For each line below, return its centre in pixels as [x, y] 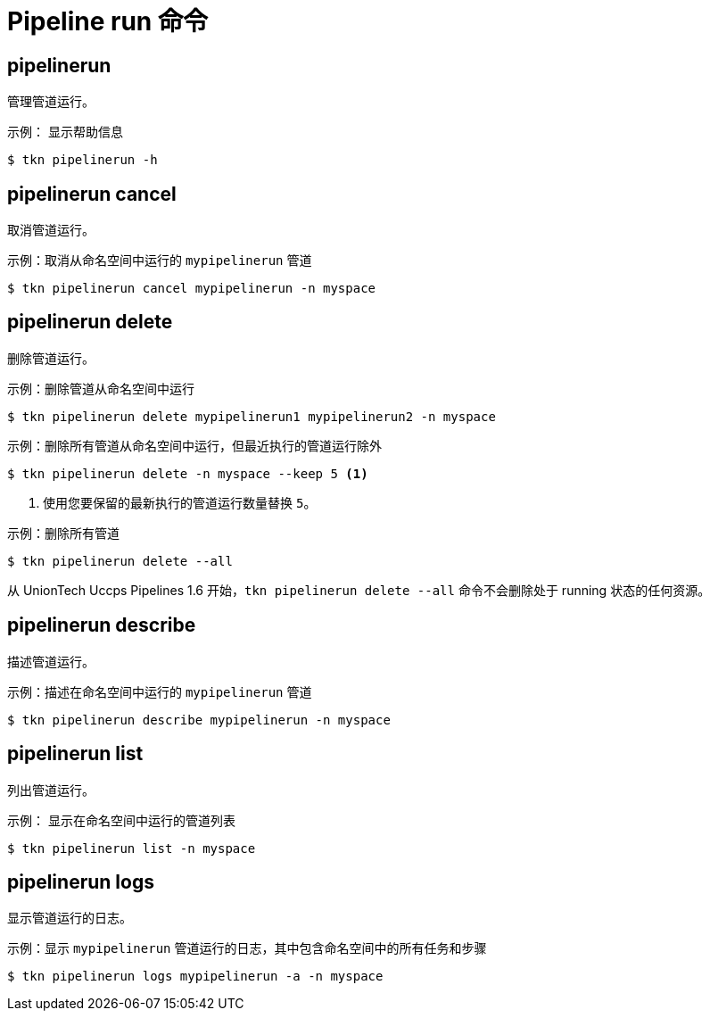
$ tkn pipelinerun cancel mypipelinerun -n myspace [192, 289]
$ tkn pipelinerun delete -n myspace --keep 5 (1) [188, 473]
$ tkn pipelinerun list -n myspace [132, 848]
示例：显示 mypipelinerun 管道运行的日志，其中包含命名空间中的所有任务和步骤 [247, 948]
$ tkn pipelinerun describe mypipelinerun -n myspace [199, 720]
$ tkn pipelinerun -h [83, 160]
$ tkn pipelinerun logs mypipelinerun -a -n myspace [195, 977]
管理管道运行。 [51, 102]
